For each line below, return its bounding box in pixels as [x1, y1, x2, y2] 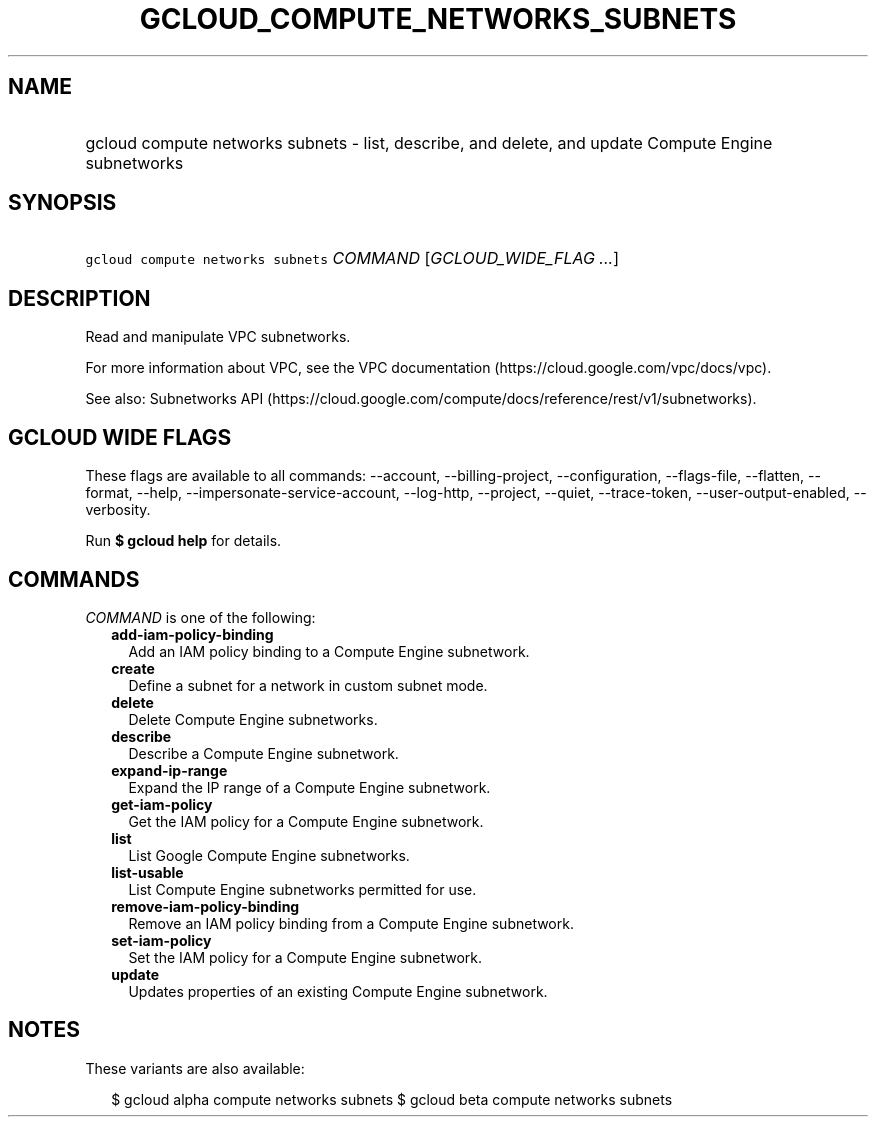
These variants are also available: [85, 1059, 305, 1077]
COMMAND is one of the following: [85, 608, 316, 626]
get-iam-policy [111, 795, 213, 813]
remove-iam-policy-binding [111, 897, 300, 915]
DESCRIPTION [8, 285, 151, 311]
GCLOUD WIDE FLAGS [8, 424, 232, 450]
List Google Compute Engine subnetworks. [128, 846, 410, 864]
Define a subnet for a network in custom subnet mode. [128, 676, 488, 694]
